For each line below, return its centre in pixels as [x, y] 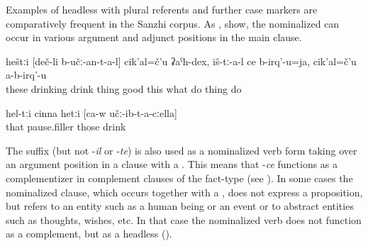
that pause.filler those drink [66, 127]
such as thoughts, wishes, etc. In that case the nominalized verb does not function [184, 219]
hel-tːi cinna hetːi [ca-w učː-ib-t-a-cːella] [91, 112]
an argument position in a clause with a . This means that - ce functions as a [172, 164]
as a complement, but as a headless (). [89, 234]
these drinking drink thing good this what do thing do [124, 88]
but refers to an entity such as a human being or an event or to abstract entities [180, 206]
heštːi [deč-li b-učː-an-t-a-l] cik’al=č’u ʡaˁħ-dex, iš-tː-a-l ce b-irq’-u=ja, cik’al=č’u [181, 61]
